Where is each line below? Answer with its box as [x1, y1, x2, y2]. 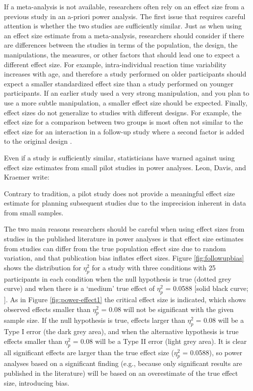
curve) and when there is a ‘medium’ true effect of [4, 283, 155, 293]
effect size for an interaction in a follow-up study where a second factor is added [4, 126, 245, 136]
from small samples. [4, 207, 64, 217]
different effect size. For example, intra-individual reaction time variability [4, 59, 227, 69]
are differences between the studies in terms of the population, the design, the [4, 40, 238, 50]
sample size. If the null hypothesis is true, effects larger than [4, 315, 185, 325]
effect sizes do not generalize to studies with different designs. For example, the [4, 107, 242, 117]
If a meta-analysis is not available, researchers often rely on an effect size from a [4, 1, 245, 11]
